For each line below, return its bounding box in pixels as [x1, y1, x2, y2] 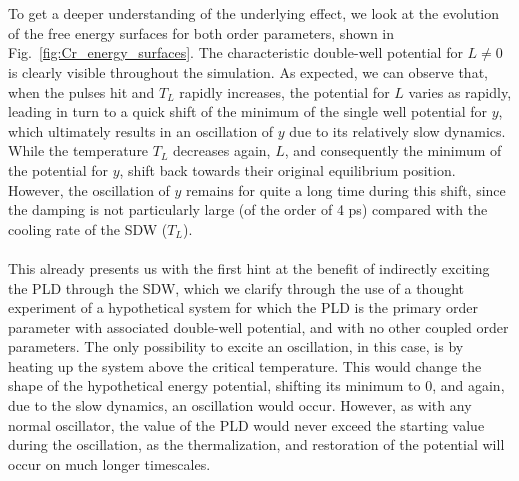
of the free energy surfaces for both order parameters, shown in [8, 22, 395, 43]
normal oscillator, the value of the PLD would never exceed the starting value [8, 414, 485, 435]
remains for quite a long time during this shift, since [186, 179, 506, 200]
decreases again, [173, 140, 271, 161]
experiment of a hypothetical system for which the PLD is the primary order [8, 297, 479, 318]
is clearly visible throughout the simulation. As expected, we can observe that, [8, 61, 488, 82]
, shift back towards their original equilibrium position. [119, 159, 456, 180]
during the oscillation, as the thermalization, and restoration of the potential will [8, 434, 505, 455]
